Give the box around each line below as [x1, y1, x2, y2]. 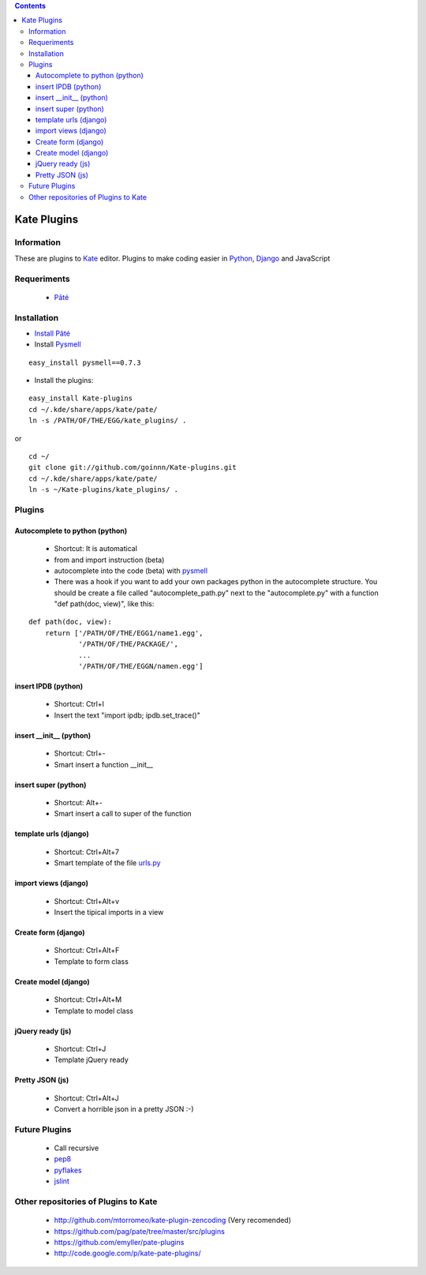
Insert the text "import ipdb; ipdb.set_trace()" [54, 711, 200, 720]
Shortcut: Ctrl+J [54, 1044, 106, 1053]
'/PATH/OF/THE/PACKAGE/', [78, 639, 179, 649]
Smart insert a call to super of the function [54, 809, 192, 819]
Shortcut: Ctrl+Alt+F [54, 946, 120, 955]
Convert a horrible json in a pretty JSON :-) [54, 1104, 194, 1114]
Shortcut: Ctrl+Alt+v [54, 896, 120, 906]
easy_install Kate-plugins [28, 394, 133, 403]
